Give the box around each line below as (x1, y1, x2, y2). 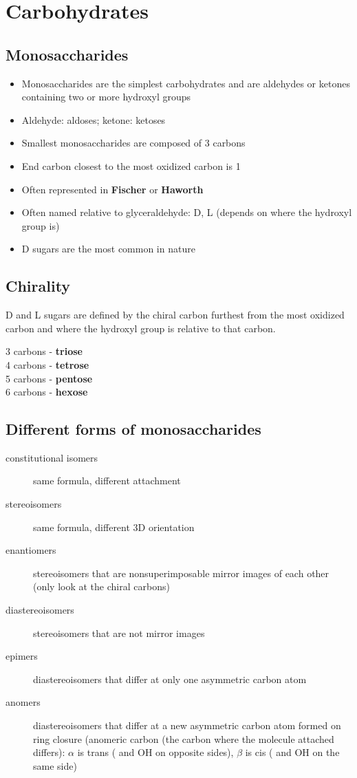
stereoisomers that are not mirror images (33, 625, 205, 640)
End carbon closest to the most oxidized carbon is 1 (21, 158, 241, 173)
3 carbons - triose (6, 344, 83, 358)
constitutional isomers (6, 450, 98, 464)
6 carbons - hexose (6, 385, 88, 399)
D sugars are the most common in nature (21, 241, 195, 256)
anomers (6, 695, 41, 709)
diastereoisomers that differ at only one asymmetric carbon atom (33, 671, 307, 686)
